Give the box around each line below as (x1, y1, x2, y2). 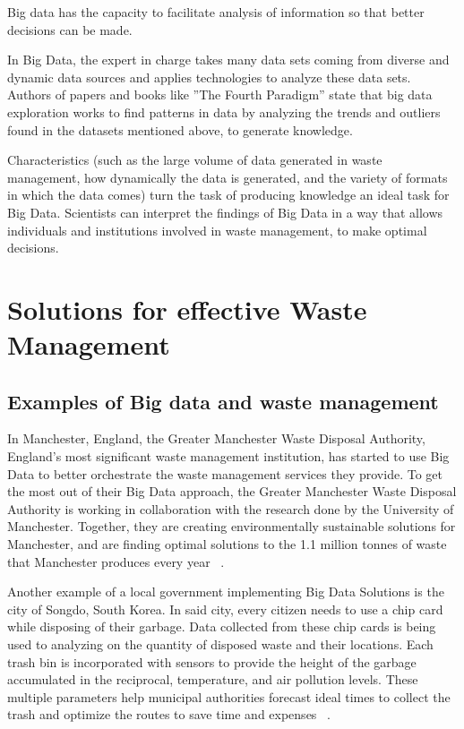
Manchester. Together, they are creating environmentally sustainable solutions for (7, 517, 456, 536)
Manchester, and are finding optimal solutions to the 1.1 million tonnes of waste (7, 535, 447, 553)
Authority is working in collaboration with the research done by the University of (7, 499, 454, 518)
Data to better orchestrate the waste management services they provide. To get (7, 464, 443, 483)
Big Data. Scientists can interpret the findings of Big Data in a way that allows (7, 202, 443, 221)
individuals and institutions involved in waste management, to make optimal (7, 220, 427, 239)
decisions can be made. (7, 20, 133, 39)
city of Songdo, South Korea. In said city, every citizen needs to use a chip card (7, 599, 443, 618)
